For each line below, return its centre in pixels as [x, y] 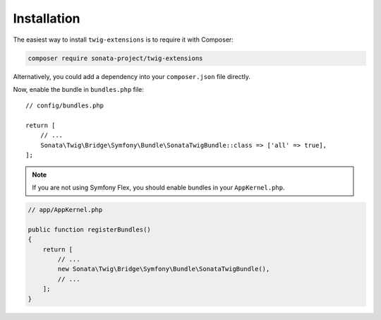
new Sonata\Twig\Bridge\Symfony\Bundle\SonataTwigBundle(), [164, 269]
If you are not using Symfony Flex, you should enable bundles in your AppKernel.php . [158, 188]
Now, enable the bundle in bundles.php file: [79, 89]
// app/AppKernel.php [65, 210]
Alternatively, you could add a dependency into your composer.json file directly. [132, 76]
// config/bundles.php [65, 106]
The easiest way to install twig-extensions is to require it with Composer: [123, 40]
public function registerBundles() [89, 229]
